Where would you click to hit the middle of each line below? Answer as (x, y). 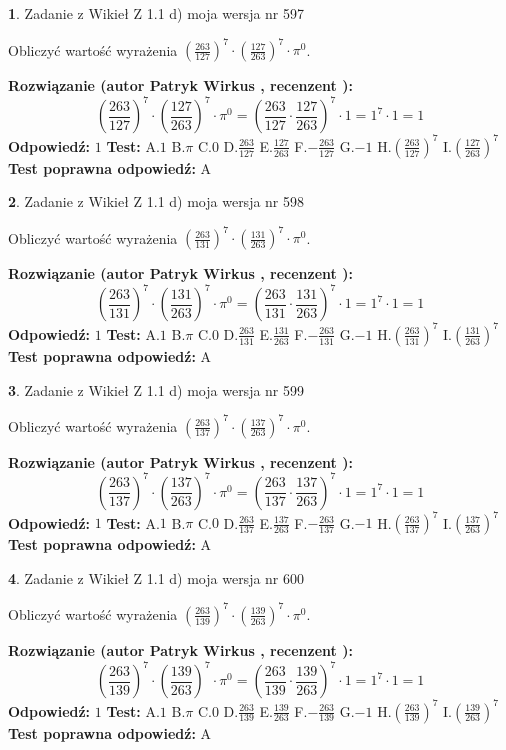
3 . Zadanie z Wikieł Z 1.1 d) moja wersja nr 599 (156, 389)
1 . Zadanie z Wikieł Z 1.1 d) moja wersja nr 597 (156, 13)
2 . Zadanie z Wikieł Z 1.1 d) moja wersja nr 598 (156, 201)
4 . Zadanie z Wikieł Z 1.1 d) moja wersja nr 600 (156, 577)
